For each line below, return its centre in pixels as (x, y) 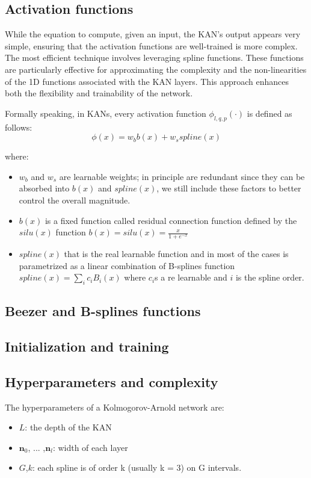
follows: (19, 127)
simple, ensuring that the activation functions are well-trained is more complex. (151, 45)
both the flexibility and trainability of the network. (99, 93)
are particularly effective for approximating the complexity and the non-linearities (156, 69)
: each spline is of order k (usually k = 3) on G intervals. (137, 467)
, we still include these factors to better (229, 188)
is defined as (269, 113)
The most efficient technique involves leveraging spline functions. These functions (154, 57)
